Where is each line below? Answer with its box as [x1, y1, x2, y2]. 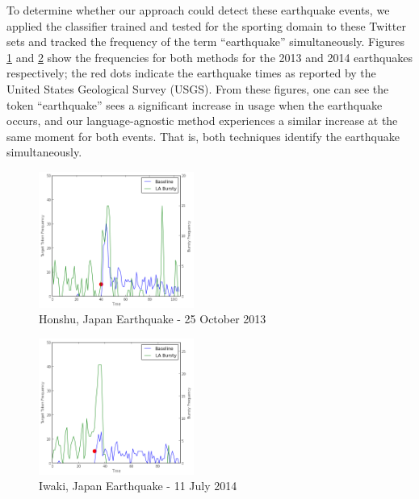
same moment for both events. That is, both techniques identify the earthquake [6, 127, 400, 144]
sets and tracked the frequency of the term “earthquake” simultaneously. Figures [6, 33, 405, 50]
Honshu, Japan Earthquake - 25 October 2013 [39, 310, 266, 327]
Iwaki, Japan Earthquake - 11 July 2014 [39, 477, 237, 494]
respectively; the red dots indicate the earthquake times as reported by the [6, 64, 376, 81]
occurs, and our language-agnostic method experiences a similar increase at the [6, 112, 398, 129]
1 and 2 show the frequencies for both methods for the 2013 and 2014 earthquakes [6, 48, 413, 65]
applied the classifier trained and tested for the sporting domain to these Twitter [6, 17, 406, 34]
